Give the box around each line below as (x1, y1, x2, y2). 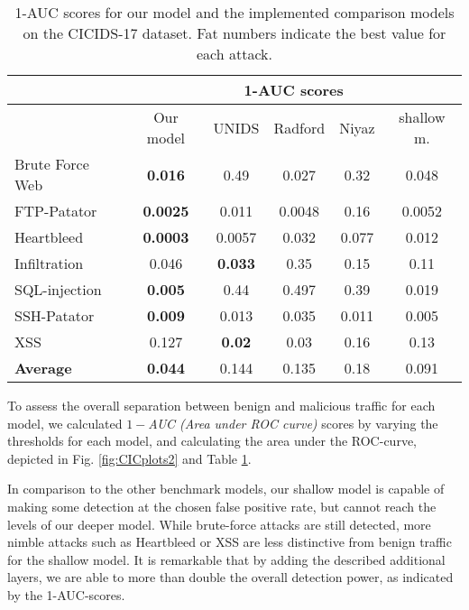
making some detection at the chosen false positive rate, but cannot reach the (7, 496, 437, 515)
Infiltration (14, 253, 84, 273)
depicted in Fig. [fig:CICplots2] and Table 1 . (7, 448, 252, 467)
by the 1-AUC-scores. (7, 585, 125, 604)
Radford (273, 116, 326, 138)
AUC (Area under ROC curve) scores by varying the (148, 413, 438, 432)
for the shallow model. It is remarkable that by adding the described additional (7, 550, 446, 568)
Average (14, 357, 72, 378)
